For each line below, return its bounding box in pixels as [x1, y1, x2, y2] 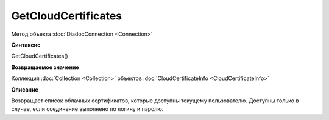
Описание [11, 85, 39, 93]
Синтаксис [11, 41, 41, 48]
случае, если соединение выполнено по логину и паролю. [11, 105, 164, 113]
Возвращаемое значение [11, 64, 79, 71]
